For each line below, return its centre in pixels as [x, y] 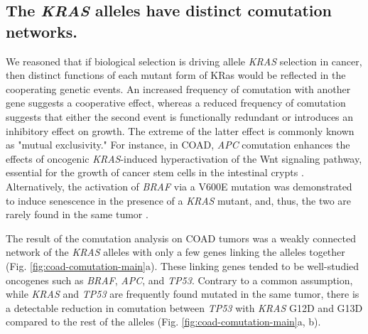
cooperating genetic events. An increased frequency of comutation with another [178, 88]
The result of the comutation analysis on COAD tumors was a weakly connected [181, 238]
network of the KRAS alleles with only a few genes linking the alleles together [175, 252]
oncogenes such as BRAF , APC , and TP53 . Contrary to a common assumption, [179, 280]
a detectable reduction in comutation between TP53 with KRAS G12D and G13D [184, 307]
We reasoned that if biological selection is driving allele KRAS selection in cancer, [184, 61]
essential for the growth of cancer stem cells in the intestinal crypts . [155, 172]
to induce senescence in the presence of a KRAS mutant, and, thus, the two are [179, 200]
